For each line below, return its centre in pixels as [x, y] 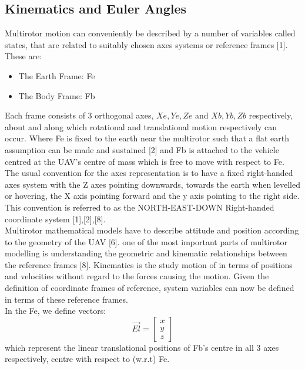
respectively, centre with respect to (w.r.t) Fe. [87, 359]
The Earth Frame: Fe [57, 75]
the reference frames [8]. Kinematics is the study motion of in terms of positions [149, 264]
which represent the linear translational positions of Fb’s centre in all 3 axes [142, 347]
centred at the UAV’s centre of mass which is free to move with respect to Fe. [145, 161]
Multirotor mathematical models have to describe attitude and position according [152, 230]
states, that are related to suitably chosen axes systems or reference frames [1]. [146, 44]
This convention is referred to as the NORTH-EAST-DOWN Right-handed [140, 207]
